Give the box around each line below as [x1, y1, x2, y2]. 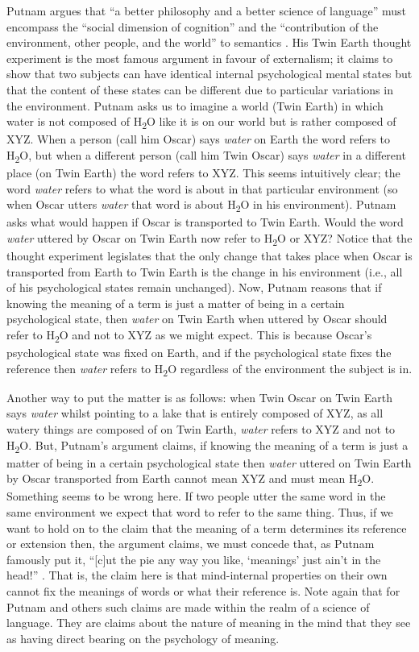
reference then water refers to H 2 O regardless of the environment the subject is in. [6, 359, 413, 379]
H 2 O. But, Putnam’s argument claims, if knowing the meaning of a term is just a [6, 436, 409, 455]
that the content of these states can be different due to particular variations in [6, 81, 393, 98]
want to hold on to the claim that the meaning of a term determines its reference [6, 519, 407, 536]
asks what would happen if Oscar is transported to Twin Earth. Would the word [6, 214, 404, 230]
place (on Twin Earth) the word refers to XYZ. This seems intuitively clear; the [6, 164, 400, 181]
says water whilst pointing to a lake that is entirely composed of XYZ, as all [6, 405, 384, 422]
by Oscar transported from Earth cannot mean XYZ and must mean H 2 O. [6, 470, 375, 489]
